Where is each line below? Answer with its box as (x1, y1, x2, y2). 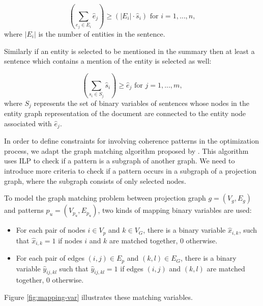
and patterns (4, 205, 44, 215)
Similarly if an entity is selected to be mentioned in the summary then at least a (4, 45, 255, 56)
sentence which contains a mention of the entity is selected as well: (4, 55, 212, 66)
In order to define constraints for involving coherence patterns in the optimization (4, 135, 259, 146)
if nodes (58, 235, 82, 245)
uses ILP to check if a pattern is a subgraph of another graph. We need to (4, 155, 235, 166)
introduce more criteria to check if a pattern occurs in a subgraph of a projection (4, 165, 256, 176)
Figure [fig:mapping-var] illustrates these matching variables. (4, 292, 193, 302)
